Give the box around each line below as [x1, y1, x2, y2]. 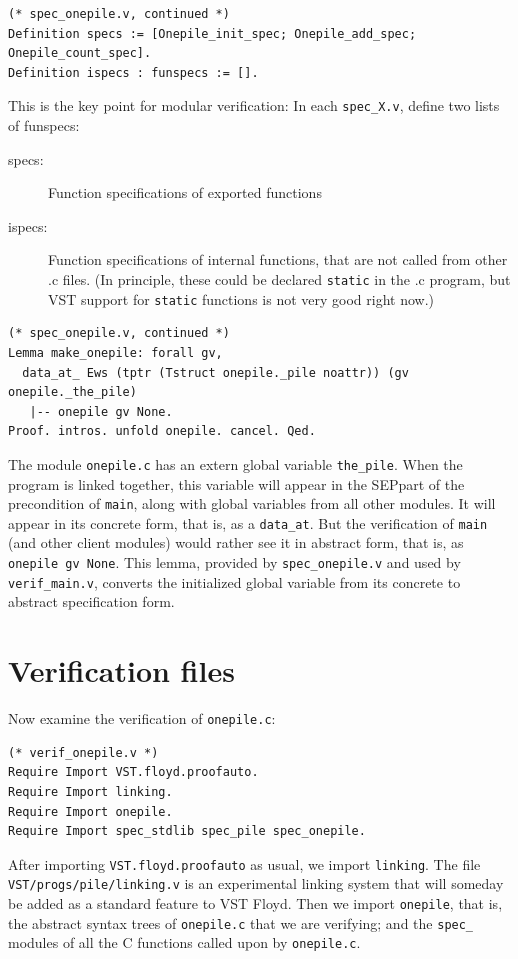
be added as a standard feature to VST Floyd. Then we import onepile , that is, [8, 893, 503, 913]
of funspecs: [8, 115, 80, 136]
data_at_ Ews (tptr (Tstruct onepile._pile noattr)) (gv [22, 365, 409, 380]
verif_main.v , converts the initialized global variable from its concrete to [8, 571, 461, 592]
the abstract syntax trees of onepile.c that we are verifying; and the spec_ [8, 912, 474, 933]
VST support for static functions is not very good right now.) [48, 288, 434, 309]
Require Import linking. [8, 784, 173, 799]
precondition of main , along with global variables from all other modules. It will [8, 493, 496, 514]
